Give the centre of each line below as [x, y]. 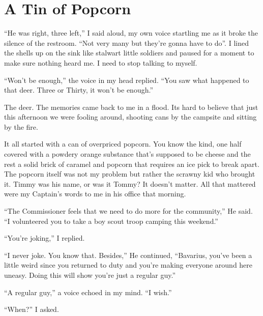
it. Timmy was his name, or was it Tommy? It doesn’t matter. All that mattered [130, 183]
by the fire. [21, 126]
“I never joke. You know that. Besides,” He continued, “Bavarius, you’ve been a [128, 255]
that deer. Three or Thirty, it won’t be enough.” [79, 90]
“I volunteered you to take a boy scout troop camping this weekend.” [111, 221]
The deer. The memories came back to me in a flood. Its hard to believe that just [131, 107]
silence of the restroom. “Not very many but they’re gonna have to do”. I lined [126, 42]
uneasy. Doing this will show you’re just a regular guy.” [90, 275]
